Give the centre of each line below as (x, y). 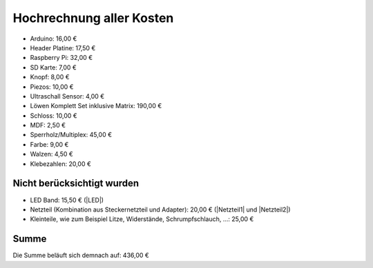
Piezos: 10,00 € (52, 87)
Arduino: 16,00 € (54, 39)
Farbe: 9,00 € (49, 144)
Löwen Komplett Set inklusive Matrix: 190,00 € (96, 106)
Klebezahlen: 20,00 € (60, 164)
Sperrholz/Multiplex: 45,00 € (71, 135)
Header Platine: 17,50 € (63, 48)
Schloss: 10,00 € (54, 115)
